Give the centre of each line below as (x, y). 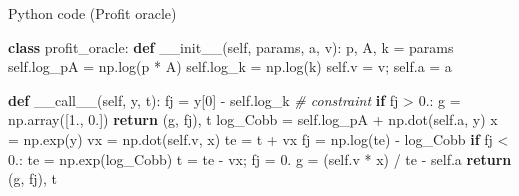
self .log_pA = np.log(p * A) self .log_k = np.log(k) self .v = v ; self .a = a (230, 66)
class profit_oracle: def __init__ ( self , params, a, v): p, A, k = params (231, 46)
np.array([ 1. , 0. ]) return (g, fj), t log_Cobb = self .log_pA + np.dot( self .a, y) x (253, 119)
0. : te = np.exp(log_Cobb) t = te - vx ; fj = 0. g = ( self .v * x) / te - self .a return (260, 158)
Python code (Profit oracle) (92, 13)
